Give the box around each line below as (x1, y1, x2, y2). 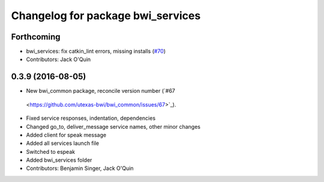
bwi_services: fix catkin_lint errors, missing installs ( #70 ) (26, 48, 166, 55)
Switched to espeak (26, 148, 75, 155)
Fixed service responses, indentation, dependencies (26, 114, 156, 122)
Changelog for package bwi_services (11, 9, 201, 22)
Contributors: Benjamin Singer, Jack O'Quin (26, 165, 134, 172)
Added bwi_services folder (26, 156, 92, 164)
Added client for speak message (26, 131, 107, 138)
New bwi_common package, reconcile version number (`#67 (26, 87, 175, 95)
